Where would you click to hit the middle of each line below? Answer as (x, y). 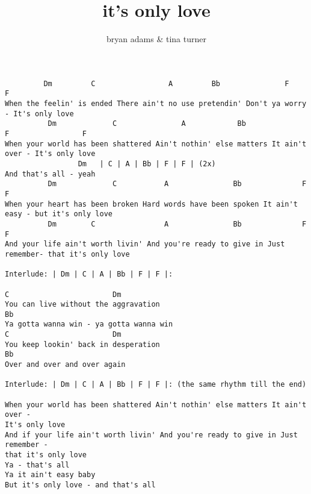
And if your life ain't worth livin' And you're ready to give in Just (151, 435)
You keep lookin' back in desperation (82, 344)
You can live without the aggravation (82, 305)
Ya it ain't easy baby (50, 475)
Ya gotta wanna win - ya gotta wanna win (89, 324)
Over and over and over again (65, 365)
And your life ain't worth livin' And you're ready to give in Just (145, 244)
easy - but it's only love (59, 214)
